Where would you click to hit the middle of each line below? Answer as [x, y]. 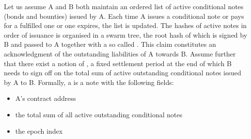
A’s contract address [46, 98]
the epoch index [39, 131]
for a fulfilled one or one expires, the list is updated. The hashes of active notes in [125, 25]
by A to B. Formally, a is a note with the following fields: [89, 82]
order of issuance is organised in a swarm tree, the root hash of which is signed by [126, 35]
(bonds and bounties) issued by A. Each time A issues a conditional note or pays [124, 16]
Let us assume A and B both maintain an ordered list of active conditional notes [124, 6]
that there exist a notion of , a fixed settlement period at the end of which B [118, 63]
